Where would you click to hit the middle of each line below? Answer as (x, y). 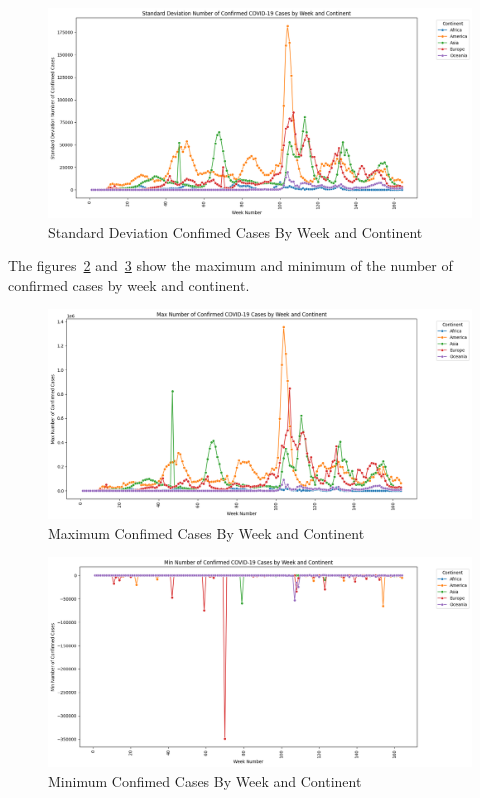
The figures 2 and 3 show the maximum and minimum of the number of (230, 265)
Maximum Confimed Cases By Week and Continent (206, 532)
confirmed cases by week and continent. (129, 284)
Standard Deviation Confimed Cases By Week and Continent (235, 231)
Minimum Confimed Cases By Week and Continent (205, 780)
